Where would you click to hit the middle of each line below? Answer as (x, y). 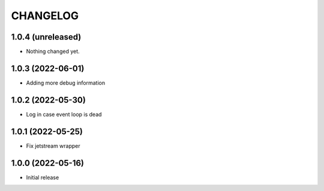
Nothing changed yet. (53, 52)
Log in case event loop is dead (64, 114)
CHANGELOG (45, 16)
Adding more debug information (65, 83)
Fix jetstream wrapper (53, 146)
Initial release (43, 177)
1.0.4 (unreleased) (46, 37)
